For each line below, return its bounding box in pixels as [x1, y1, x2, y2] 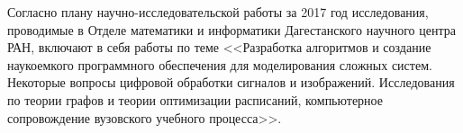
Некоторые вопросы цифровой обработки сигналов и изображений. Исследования [7, 73, 455, 92]
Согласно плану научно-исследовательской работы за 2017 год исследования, [7, 3, 429, 21]
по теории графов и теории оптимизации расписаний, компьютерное [7, 90, 383, 109]
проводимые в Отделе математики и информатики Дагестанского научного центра [7, 20, 456, 39]
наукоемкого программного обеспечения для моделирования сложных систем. [7, 55, 432, 74]
